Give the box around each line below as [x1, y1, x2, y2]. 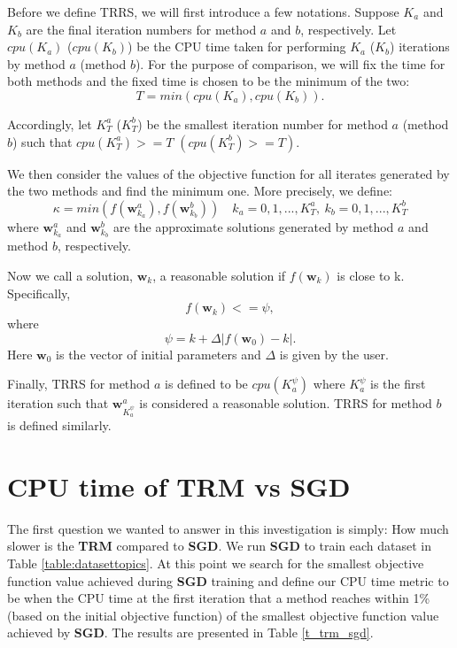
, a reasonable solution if [152, 266, 286, 284]
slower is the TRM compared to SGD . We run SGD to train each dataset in [7, 536, 432, 555]
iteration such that [7, 394, 109, 413]
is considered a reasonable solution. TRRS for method [139, 394, 432, 413]
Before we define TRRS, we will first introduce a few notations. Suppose [7, 3, 399, 20]
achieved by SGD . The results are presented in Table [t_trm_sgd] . [7, 623, 374, 642]
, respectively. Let [300, 19, 397, 38]
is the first [369, 374, 426, 393]
